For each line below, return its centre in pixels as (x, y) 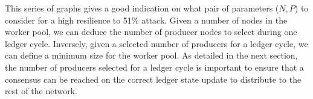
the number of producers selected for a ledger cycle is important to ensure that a (154, 67)
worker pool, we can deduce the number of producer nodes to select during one (151, 32)
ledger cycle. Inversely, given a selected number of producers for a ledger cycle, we (156, 43)
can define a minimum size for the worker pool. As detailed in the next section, (151, 55)
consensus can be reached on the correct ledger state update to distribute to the (153, 79)
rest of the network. (41, 91)
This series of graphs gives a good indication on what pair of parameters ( (142, 8)
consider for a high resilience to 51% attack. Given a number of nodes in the (146, 20)
